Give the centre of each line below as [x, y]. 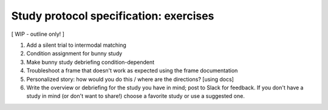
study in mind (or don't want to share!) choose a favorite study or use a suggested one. [136, 96]
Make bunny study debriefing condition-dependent [91, 62]
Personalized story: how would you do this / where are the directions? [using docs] [130, 79]
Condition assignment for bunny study [74, 53]
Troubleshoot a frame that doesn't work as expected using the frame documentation [132, 70]
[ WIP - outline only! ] [38, 34]
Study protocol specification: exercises [113, 16]
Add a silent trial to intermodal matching [77, 45]
